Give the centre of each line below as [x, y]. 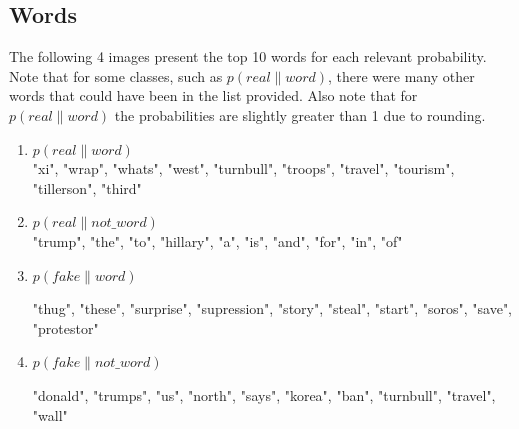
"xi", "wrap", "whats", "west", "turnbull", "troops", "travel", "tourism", [243, 168]
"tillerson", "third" [87, 187]
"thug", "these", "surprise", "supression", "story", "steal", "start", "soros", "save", [272, 308]
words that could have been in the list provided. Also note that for [213, 95]
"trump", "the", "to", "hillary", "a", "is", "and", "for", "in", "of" [217, 240]
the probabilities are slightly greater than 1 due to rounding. [300, 114]
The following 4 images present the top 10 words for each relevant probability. [248, 56]
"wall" [50, 414]
